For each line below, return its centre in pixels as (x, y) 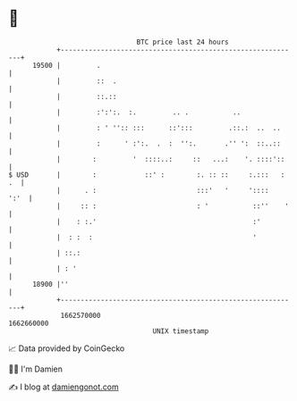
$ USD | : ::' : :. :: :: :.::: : (147, 175)
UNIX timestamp (181, 331)
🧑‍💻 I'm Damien (36, 369)
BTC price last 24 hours (182, 42)
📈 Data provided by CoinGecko (67, 348)
